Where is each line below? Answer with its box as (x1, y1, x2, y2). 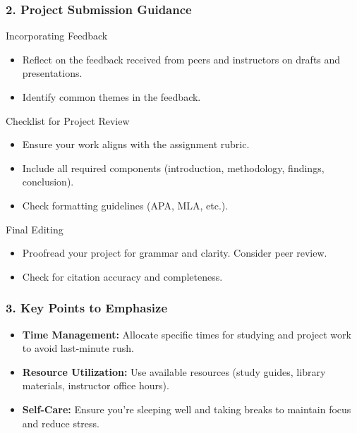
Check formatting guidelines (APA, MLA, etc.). (22, 197, 229, 212)
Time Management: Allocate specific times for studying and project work (22, 327, 351, 341)
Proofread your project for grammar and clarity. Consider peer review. (22, 245, 327, 260)
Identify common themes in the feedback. (22, 90, 201, 104)
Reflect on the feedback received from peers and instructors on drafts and (22, 51, 341, 66)
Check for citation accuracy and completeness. (22, 269, 223, 283)
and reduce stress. (22, 415, 99, 430)
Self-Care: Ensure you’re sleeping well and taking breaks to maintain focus (22, 401, 351, 416)
